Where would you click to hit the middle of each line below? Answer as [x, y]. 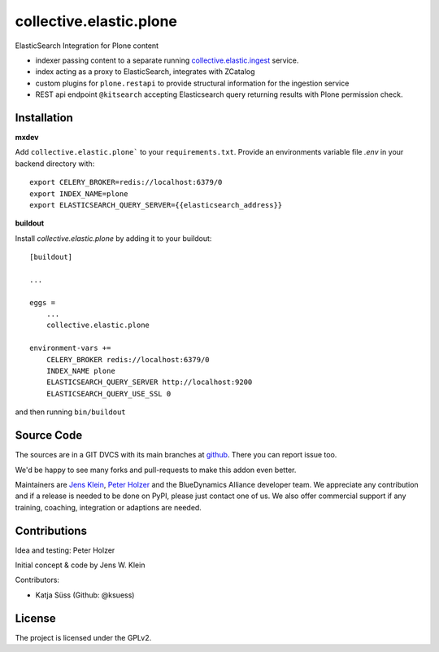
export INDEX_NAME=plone [79, 194]
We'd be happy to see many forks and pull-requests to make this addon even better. [156, 470]
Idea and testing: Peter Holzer [65, 550]
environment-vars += [70, 348]
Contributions [51, 530]
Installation [44, 118]
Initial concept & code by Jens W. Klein [80, 565]
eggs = [43, 302]
